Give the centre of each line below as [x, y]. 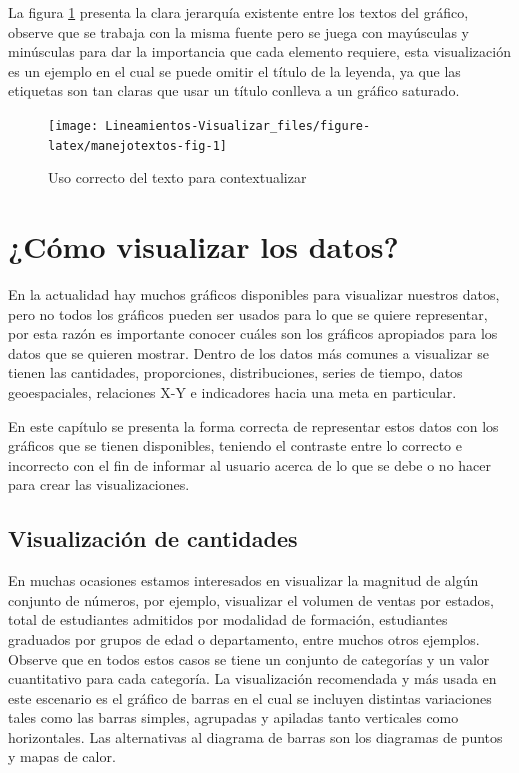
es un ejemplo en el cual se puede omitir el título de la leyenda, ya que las [234, 70]
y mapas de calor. [62, 756]
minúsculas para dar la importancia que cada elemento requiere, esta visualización [259, 51]
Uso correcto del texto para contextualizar [177, 177]
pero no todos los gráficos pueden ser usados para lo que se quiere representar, [248, 313]
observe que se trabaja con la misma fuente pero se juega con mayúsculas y [238, 31]
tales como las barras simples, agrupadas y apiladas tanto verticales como [233, 717]
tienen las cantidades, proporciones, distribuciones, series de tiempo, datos [235, 372]
